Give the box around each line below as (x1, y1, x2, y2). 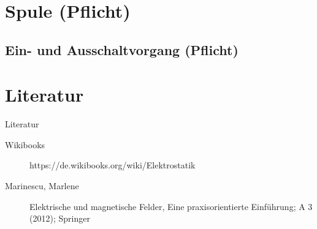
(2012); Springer (29, 212, 90, 225)
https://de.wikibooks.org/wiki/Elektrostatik (29, 159, 196, 171)
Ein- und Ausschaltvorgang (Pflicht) (5, 40, 239, 59)
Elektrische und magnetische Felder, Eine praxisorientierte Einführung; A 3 (29, 200, 313, 212)
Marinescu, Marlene (5, 179, 79, 192)
